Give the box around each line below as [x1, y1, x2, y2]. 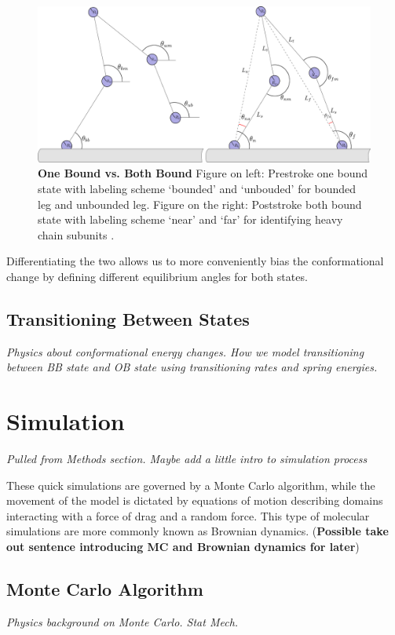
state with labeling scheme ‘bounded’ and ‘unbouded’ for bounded [38, 180, 357, 196]
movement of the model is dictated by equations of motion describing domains [6, 492, 383, 509]
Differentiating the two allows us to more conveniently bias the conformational [6, 253, 384, 269]
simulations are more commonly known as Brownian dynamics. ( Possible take [6, 523, 389, 539]
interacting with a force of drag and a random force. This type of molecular [6, 507, 370, 524]
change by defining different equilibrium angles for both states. [6, 268, 308, 284]
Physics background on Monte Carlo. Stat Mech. [6, 613, 239, 630]
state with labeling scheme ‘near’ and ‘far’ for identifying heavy [38, 211, 343, 228]
